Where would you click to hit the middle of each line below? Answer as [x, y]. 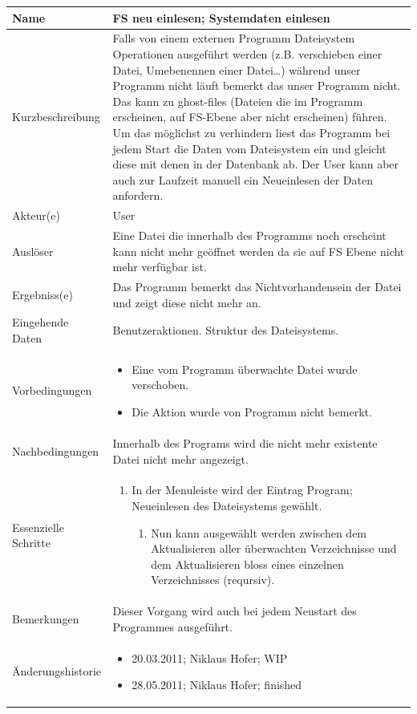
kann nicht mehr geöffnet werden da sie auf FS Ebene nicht [259, 251]
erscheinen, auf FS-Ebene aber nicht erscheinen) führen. [250, 117]
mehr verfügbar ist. [160, 267]
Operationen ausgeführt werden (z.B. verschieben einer [247, 53]
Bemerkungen [46, 618]
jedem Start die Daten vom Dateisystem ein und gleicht [249, 148]
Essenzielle [38, 527]
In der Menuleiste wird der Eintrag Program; [242, 490]
